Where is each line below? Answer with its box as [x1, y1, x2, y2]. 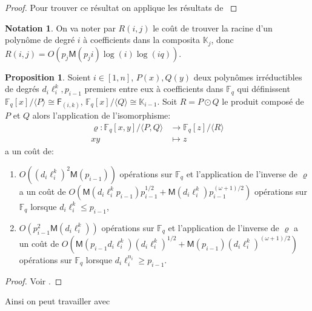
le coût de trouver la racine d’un [153, 21, 273, 34]
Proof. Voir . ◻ [5, 274, 62, 287]
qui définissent [237, 82, 290, 95]
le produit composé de [222, 95, 304, 108]
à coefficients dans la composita [83, 33, 201, 46]
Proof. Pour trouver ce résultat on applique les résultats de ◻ [5, 1, 237, 13]
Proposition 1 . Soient [5, 70, 91, 83]
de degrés [5, 82, 39, 95]
